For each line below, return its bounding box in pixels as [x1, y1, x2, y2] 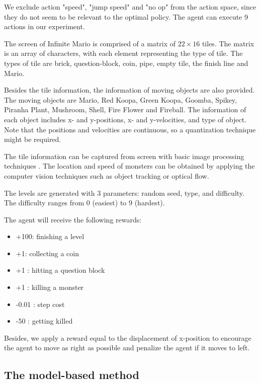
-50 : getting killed [16, 316, 73, 326]
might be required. [4, 134, 61, 144]
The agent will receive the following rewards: [4, 214, 142, 224]
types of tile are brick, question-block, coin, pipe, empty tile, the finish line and [4, 57, 248, 68]
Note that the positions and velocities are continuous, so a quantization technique [4, 124, 256, 134]
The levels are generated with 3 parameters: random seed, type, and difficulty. [4, 187, 244, 198]
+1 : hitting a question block [16, 265, 105, 275]
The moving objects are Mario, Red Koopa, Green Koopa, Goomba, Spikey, [4, 94, 237, 105]
